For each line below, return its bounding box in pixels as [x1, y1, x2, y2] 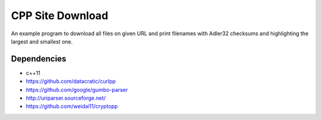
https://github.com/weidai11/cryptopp [26, 103, 118, 110]
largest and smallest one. [11, 38, 73, 45]
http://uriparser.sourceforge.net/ [26, 94, 106, 101]
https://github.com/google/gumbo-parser [26, 86, 128, 93]
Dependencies [11, 54, 67, 64]
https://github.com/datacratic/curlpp [26, 78, 116, 85]
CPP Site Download [11, 9, 109, 22]
